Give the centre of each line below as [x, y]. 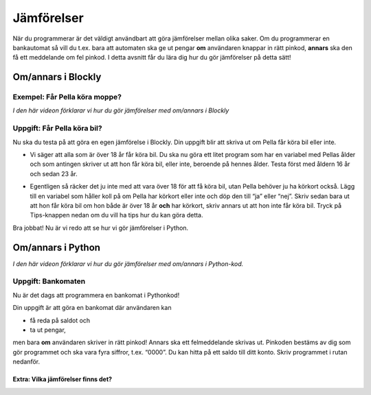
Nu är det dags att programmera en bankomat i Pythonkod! [96, 295]
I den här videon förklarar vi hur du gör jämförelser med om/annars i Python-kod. [128, 263]
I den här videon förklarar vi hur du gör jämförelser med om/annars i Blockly [121, 110]
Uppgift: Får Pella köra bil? [57, 128]
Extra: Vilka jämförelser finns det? [63, 379]
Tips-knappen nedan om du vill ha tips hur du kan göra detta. [116, 215]
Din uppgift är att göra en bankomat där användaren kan [92, 308]
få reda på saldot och [60, 320]
